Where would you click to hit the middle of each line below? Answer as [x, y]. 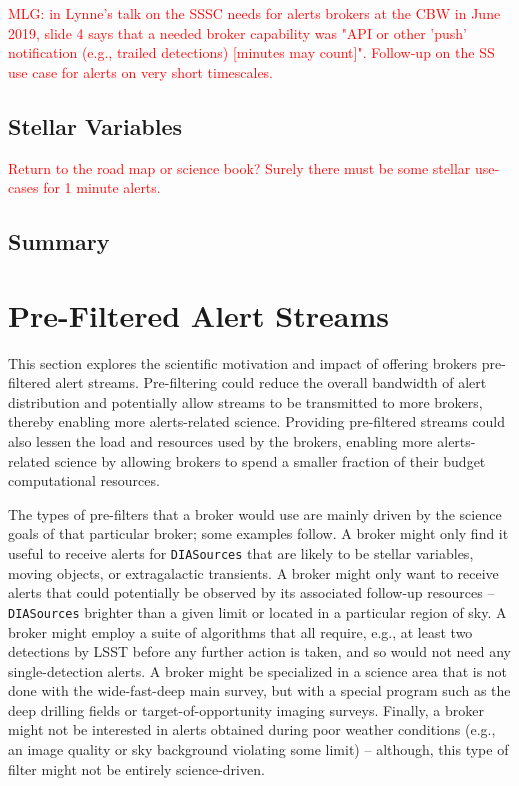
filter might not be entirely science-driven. [136, 768]
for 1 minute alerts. [102, 187]
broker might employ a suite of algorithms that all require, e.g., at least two [240, 631]
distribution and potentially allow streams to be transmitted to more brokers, [245, 401]
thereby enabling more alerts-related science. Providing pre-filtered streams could [257, 421]
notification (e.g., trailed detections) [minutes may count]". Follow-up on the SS [251, 52]
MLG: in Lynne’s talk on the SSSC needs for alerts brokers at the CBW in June [254, 13]
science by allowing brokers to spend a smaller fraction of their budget [270, 460]
